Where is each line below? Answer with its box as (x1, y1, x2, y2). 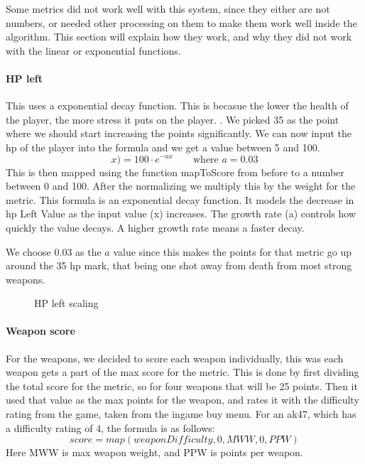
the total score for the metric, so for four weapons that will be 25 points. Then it (6, 378, 358, 393)
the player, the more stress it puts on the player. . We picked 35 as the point (6, 112, 339, 126)
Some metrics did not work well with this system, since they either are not (6, 1, 330, 16)
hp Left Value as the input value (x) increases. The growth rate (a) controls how (6, 206, 356, 221)
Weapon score (6, 323, 75, 338)
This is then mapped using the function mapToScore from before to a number (6, 164, 344, 179)
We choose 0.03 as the (6, 244, 102, 259)
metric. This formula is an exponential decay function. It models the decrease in (6, 192, 354, 207)
